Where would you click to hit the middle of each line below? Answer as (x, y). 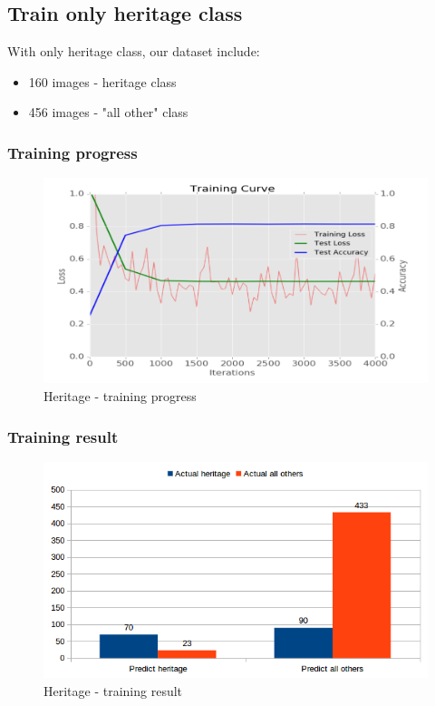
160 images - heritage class (102, 81)
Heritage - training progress (120, 395)
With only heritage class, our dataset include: (134, 51)
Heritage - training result (113, 690)
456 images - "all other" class (108, 112)
